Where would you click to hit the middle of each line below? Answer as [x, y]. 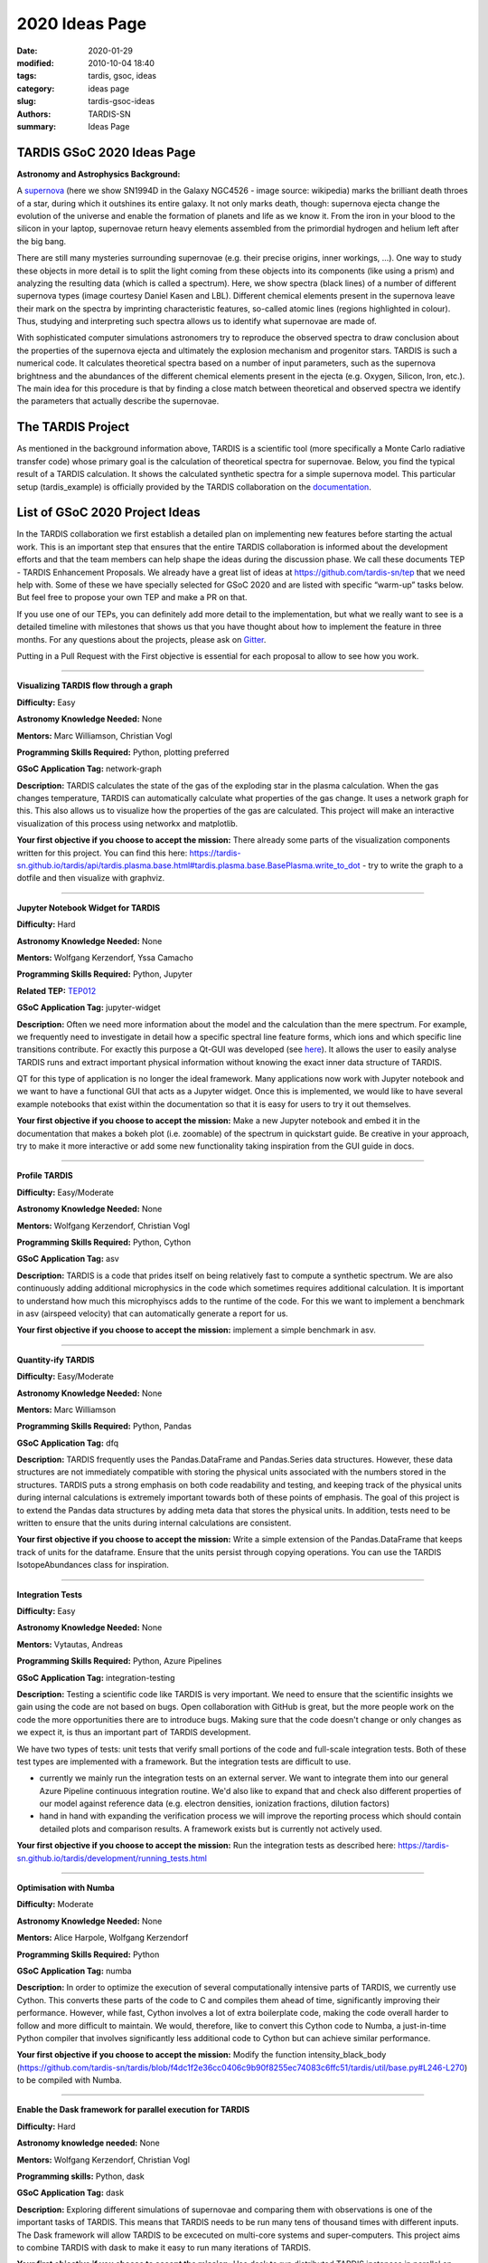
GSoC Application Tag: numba [74, 1971]
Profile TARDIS [45, 1176]
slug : [26, 101]
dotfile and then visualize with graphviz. [91, 878]
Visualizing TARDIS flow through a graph [95, 686]
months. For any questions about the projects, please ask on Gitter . [141, 639]
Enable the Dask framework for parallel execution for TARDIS [133, 2110]
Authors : [34, 114]
